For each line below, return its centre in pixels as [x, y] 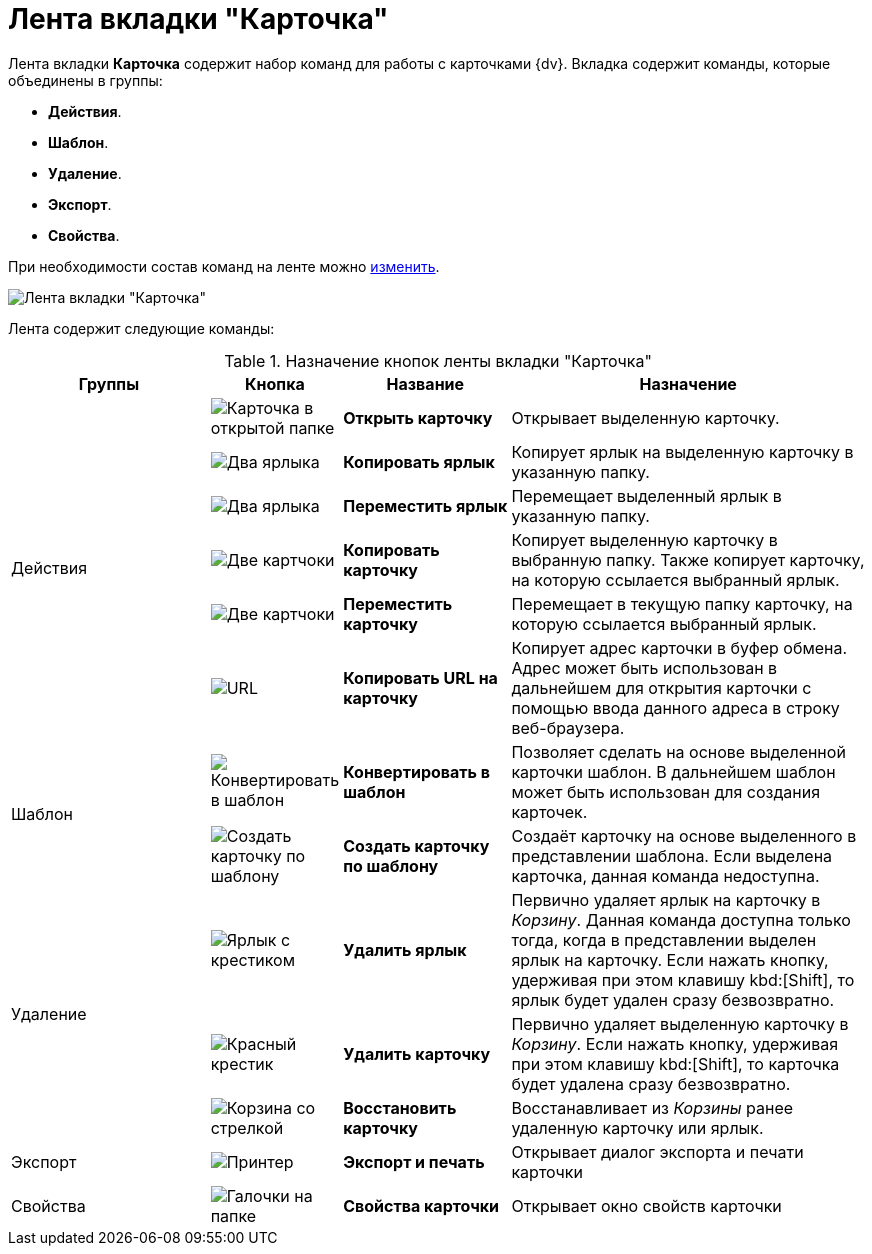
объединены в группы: [85, 80]
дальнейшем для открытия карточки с [661, 687]
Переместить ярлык [425, 505]
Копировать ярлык [419, 461]
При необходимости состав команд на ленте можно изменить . [224, 266]
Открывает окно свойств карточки [646, 1205]
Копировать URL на [420, 677]
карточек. [549, 811]
